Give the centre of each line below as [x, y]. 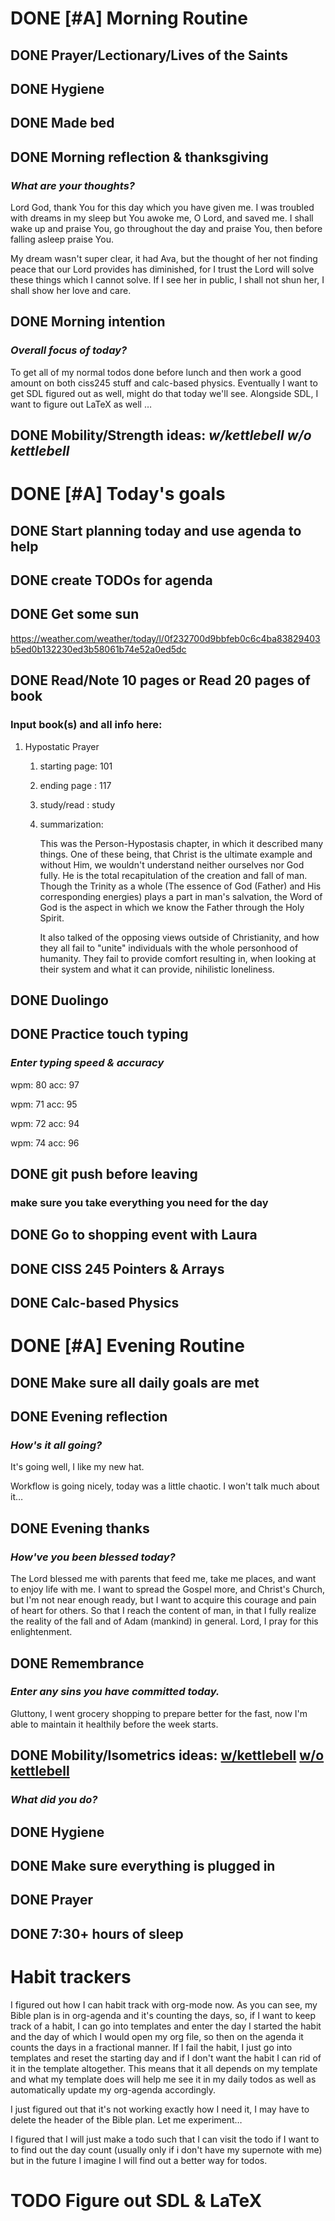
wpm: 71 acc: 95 [44, 1104]
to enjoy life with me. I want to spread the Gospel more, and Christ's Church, [168, 1589]
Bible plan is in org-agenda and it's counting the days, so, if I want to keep [163, 2015]
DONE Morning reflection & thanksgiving [139, 157]
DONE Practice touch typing [99, 1034]
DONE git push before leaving [104, 1174]
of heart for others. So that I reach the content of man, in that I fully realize [163, 1611]
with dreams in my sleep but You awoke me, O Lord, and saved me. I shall [162, 218]
